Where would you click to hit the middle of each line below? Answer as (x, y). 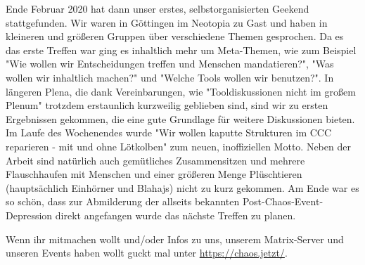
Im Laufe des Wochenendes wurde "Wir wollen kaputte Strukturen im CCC (169, 132)
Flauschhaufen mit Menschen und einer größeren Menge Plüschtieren (154, 174)
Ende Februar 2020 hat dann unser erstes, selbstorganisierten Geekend (158, 8)
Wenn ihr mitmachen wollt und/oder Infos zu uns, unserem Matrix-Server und (175, 239)
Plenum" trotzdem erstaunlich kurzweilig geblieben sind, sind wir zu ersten (167, 105)
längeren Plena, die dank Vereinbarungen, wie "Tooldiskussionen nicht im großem (181, 91)
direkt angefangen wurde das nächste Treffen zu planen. (175, 215)
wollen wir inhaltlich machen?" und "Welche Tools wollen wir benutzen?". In (170, 77)
